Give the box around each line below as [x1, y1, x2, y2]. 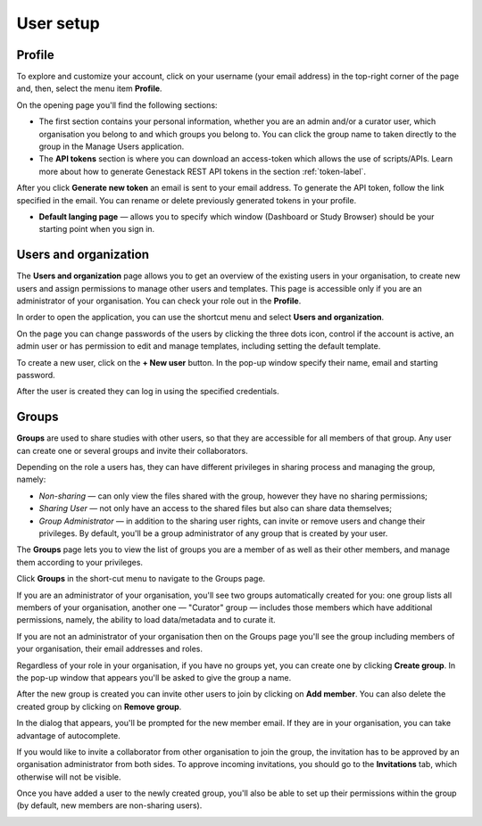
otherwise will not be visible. [16, 772, 121, 782]
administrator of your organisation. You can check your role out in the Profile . [16, 295, 302, 307]
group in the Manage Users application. [38, 141, 185, 152]
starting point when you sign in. [38, 224, 155, 235]
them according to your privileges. [16, 557, 143, 567]
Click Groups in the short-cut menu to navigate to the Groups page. [16, 574, 266, 584]
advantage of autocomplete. [16, 730, 120, 740]
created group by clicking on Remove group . [16, 701, 182, 712]
